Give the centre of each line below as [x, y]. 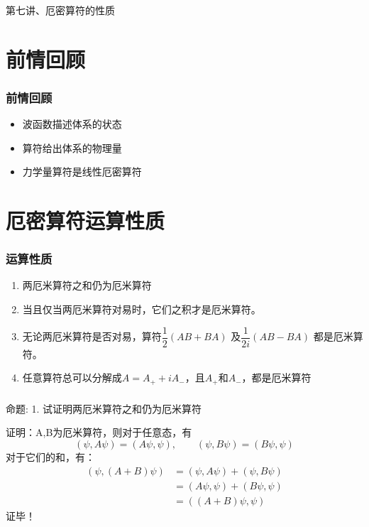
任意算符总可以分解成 [72, 377]
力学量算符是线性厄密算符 [82, 172]
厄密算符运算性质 [86, 221]
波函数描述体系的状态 [72, 124]
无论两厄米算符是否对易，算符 [92, 336]
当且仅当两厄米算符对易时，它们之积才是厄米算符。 [142, 309]
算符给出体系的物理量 [72, 147]
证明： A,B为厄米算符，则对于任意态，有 [99, 432]
